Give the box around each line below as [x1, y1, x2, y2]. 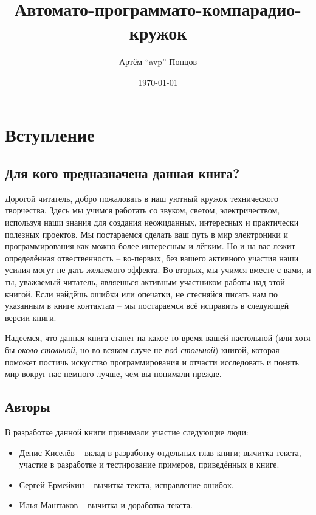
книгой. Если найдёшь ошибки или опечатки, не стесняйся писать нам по [5, 287, 278, 300]
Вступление [5, 122, 95, 147]
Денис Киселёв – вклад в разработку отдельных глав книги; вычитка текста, [19, 446, 301, 458]
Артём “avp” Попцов [118, 55, 197, 68]
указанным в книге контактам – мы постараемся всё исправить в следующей [5, 299, 289, 312]
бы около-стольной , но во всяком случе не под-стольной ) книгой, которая [5, 344, 280, 356]
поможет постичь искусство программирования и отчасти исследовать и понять [5, 355, 299, 368]
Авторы [5, 397, 50, 416]
